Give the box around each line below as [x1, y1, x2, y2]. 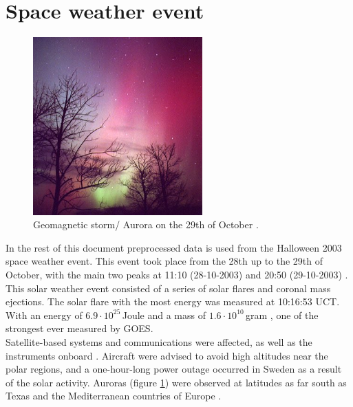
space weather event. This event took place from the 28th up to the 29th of [6, 254, 323, 268]
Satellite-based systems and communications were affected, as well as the [6, 335, 312, 349]
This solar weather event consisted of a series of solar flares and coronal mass [6, 280, 331, 295]
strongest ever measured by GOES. [6, 321, 153, 335]
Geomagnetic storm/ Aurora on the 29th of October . [33, 217, 259, 232]
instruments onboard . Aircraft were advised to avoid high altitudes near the [6, 348, 328, 362]
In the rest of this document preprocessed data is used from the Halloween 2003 [6, 240, 342, 254]
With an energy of [6, 307, 83, 322]
